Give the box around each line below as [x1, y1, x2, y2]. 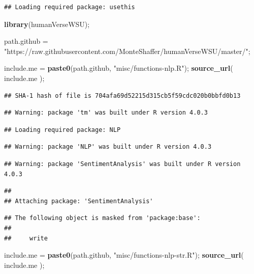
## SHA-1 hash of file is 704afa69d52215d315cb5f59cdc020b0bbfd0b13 [4, 92, 241, 99]
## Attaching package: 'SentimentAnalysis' [4, 197, 153, 205]
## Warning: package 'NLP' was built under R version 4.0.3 [4, 143, 212, 151]
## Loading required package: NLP [4, 126, 121, 133]
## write [4, 234, 48, 242]
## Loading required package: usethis [4, 4, 135, 11]
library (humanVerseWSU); [4, 18, 90, 29]
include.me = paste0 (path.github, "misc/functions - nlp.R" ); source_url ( [4, 63, 233, 73]
